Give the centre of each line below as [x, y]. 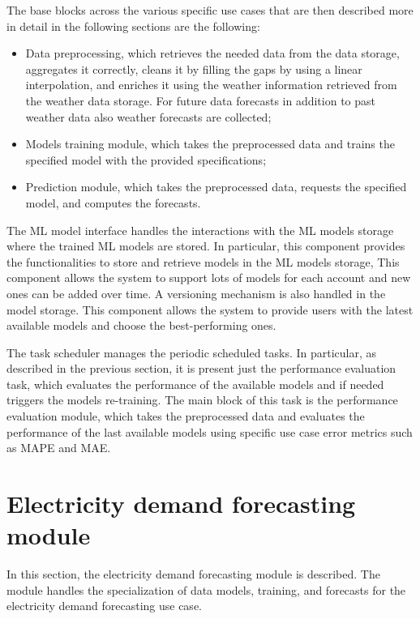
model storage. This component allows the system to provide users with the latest [210, 309]
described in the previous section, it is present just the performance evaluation [201, 368]
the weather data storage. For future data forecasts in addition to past [201, 100]
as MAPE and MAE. [59, 448]
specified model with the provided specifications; [146, 159]
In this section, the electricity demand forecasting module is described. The [193, 574]
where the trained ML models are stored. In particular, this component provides [206, 246]
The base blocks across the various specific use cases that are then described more [210, 10]
